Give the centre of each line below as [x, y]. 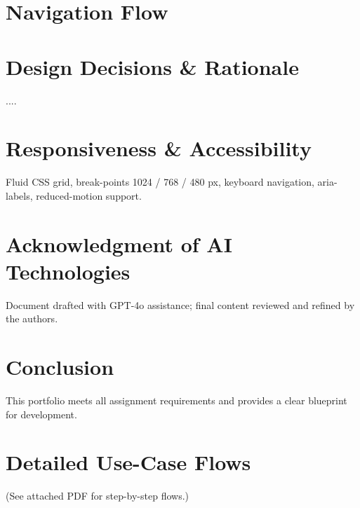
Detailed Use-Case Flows [128, 462]
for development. [41, 414]
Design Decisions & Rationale [152, 66]
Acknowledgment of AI [119, 243]
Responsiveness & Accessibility [159, 148]
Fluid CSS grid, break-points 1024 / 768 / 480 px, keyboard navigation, [160, 182]
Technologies [68, 271]
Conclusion [60, 367]
